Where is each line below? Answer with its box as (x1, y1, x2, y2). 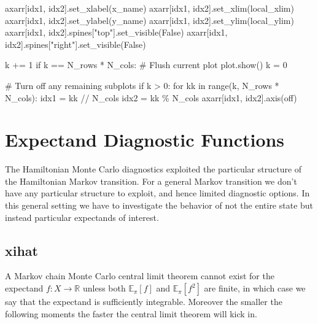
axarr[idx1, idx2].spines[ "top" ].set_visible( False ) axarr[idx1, (5, 26, 228, 39)
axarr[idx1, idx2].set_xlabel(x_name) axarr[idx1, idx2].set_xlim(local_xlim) (5, 2, 294, 14)
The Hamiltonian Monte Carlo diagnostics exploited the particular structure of (5, 163, 302, 175)
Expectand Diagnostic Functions (5, 127, 285, 152)
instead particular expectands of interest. (5, 210, 159, 223)
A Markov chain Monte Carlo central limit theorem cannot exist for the (5, 269, 274, 282)
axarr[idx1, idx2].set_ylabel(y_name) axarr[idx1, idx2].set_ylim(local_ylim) (5, 13, 294, 26)
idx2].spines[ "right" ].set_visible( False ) (5, 37, 146, 50)
